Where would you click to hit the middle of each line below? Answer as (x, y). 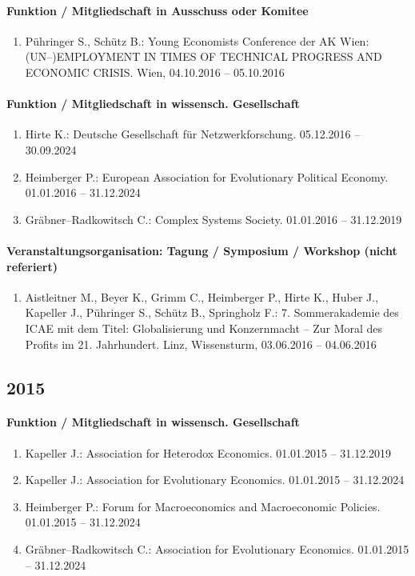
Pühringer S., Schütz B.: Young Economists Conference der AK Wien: (197, 40)
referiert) (32, 266)
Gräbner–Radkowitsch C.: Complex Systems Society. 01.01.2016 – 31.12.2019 (213, 219)
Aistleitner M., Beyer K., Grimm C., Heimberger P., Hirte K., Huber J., (202, 296)
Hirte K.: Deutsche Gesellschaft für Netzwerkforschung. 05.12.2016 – (193, 134)
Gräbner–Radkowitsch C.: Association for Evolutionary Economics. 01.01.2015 (217, 549)
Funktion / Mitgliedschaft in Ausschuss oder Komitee (158, 10)
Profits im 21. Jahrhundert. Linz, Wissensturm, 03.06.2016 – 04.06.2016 (201, 344)
